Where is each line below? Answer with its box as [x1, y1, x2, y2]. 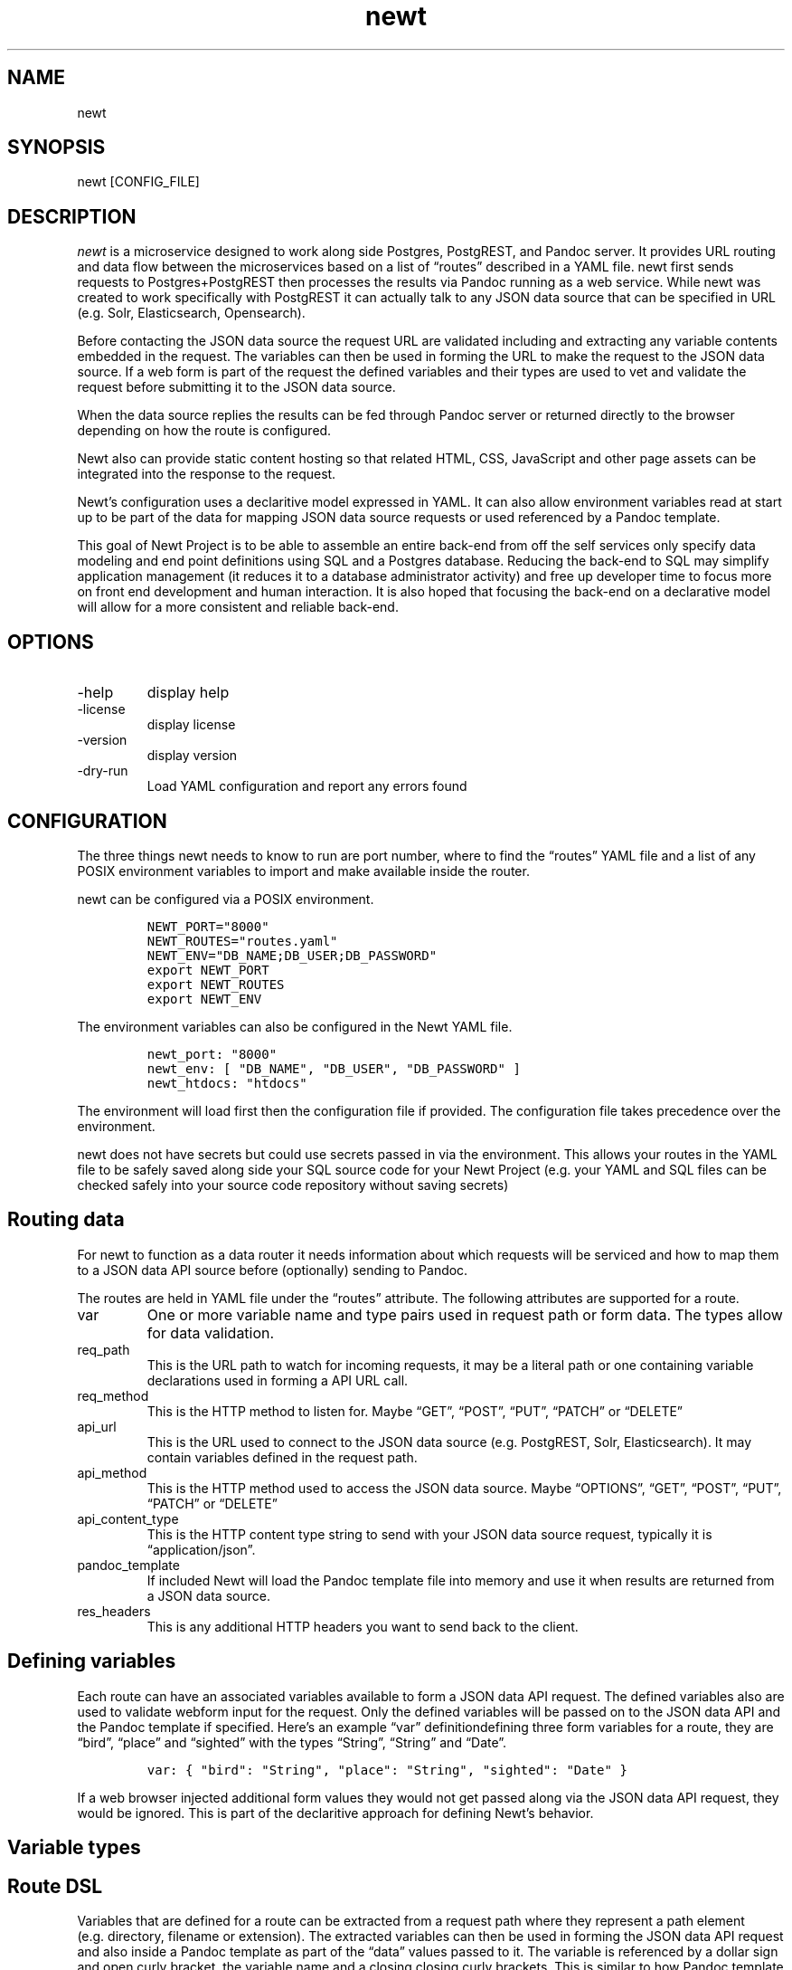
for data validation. [146, 1323, 275, 1342]
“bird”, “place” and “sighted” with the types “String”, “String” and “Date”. [77, 1734, 507, 1750]
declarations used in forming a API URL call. [146, 1372, 409, 1388]
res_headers [77, 1603, 151, 1619]
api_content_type [77, 1510, 179, 1527]
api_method [77, 1464, 147, 1480]
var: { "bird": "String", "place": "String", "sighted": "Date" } [146, 1762, 627, 1777]
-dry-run [77, 763, 128, 779]
